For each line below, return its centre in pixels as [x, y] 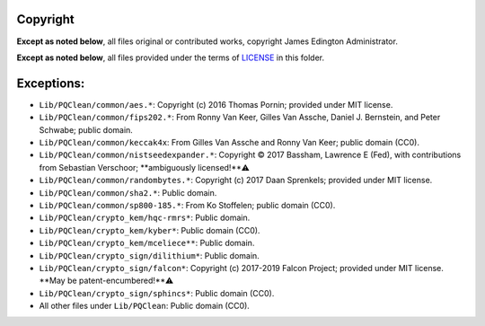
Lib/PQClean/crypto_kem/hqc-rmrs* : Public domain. [145, 218]
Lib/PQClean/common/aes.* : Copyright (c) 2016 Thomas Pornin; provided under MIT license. [216, 104]
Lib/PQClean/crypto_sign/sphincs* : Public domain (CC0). [157, 293]
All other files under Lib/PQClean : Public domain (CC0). [145, 306]
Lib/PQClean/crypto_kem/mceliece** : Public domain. [147, 243]
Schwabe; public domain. [86, 129]
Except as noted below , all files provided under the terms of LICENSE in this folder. [171, 57]
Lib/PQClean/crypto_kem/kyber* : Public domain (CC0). [150, 230]
